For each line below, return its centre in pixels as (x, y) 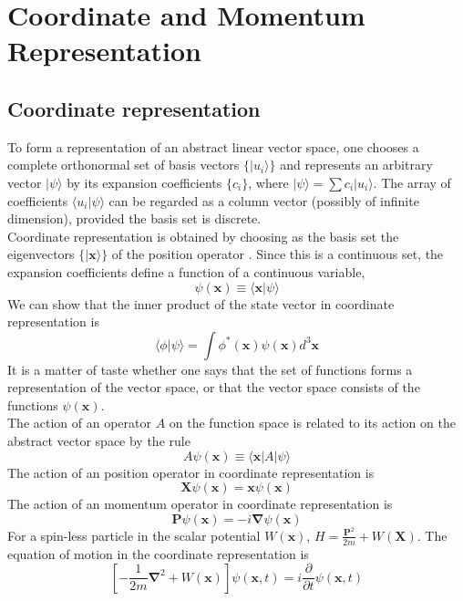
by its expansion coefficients (144, 182)
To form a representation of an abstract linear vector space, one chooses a (213, 146)
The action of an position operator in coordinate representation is (191, 472)
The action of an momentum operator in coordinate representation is (200, 504)
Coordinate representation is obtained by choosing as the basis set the (203, 236)
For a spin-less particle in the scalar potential (134, 535)
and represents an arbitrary (356, 165)
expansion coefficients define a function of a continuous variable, (186, 271)
